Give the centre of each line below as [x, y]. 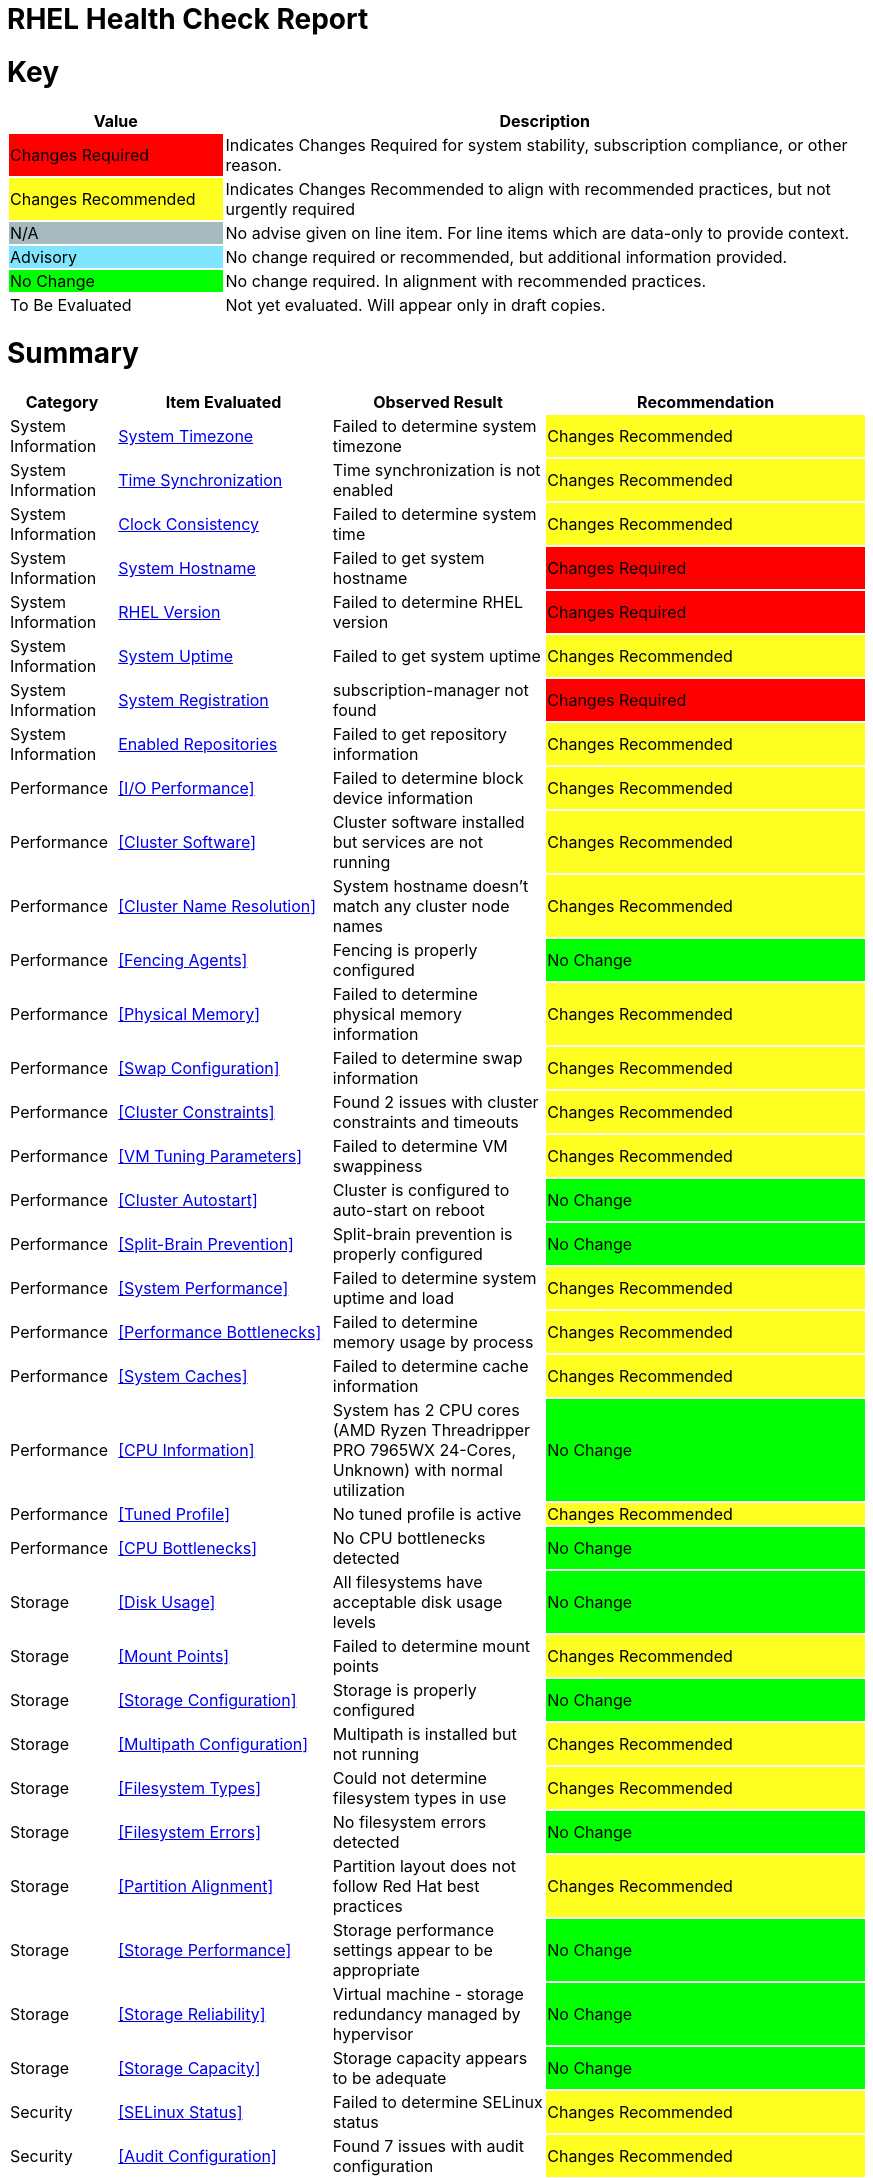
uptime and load [393, 1298]
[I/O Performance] [186, 788]
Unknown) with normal [417, 1470]
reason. [253, 164]
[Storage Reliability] [192, 2014]
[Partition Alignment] [196, 1886]
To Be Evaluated [71, 304]
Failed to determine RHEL [428, 602]
